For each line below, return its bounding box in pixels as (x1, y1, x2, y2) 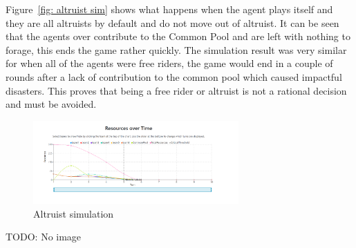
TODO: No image (6, 229, 82, 244)
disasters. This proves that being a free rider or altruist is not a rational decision (6, 83, 347, 97)
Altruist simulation (33, 206, 114, 220)
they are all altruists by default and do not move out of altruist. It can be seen (6, 15, 339, 30)
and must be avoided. (6, 97, 97, 111)
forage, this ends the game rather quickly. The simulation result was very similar (6, 42, 347, 57)
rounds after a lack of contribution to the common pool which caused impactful (6, 69, 342, 84)
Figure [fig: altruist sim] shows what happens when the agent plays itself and (6, 2, 333, 16)
